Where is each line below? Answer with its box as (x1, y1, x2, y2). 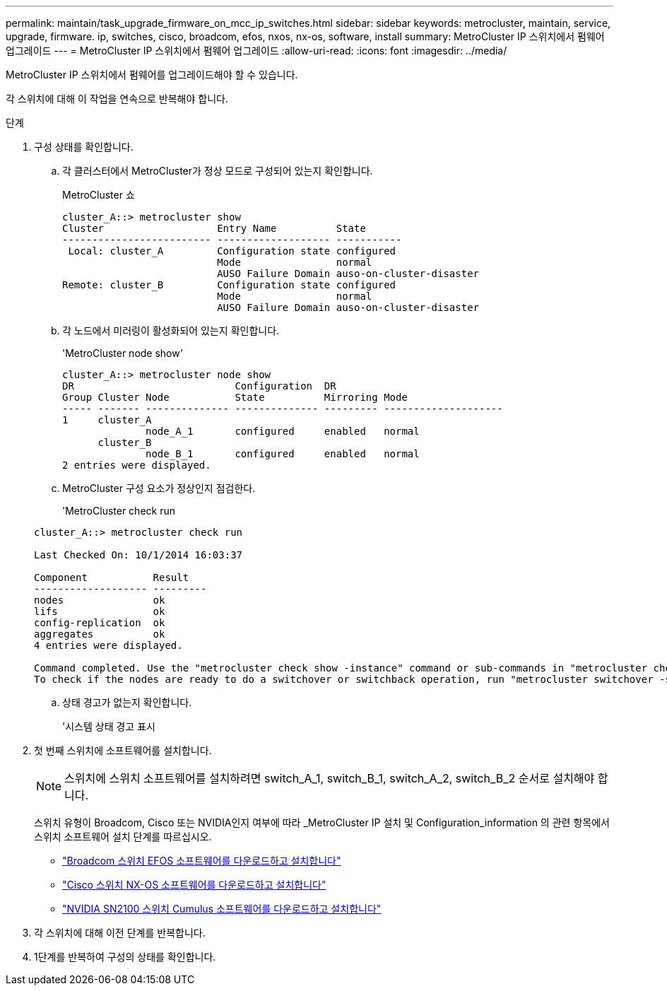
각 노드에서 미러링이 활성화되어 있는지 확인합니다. (62, 324, 280, 336)
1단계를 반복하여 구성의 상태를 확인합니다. (34, 951, 216, 963)
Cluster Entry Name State (62, 223, 366, 234)
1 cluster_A (62, 414, 152, 426)
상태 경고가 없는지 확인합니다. (62, 696, 192, 708)
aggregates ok (34, 628, 165, 640)
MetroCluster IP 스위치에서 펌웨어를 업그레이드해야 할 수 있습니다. (6, 69, 298, 81)
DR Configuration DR (62, 380, 336, 392)
